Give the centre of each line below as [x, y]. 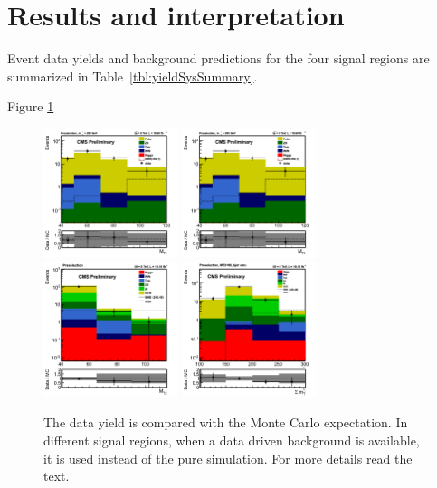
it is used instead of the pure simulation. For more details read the [228, 458]
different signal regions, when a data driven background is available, [232, 440]
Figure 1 [31, 106]
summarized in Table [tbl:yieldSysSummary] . [133, 76]
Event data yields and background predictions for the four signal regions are [218, 58]
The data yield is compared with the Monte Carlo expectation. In [226, 422]
